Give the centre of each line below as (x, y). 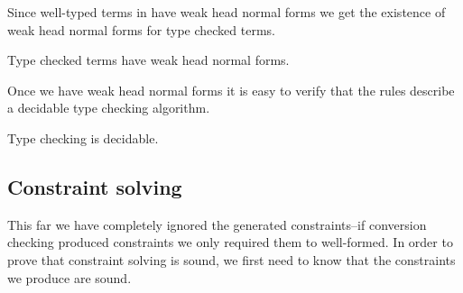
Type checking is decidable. (83, 137)
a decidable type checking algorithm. (109, 108)
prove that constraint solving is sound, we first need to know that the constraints (231, 259)
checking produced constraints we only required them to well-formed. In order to (230, 242)
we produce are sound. (69, 277)
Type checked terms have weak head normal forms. (148, 60)
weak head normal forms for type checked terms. (141, 29)
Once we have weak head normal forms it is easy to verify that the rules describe (231, 90)
